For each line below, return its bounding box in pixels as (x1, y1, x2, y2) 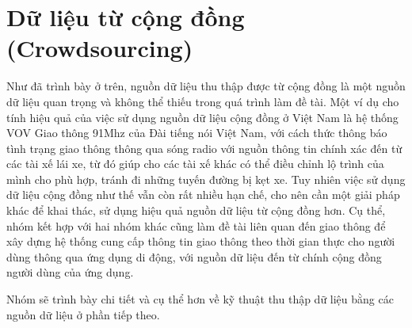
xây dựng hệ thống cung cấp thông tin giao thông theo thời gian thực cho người (6, 233, 395, 250)
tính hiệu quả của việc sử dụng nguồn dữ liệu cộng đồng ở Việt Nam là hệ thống (6, 109, 399, 125)
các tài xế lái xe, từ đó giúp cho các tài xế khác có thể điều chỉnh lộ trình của (6, 155, 384, 172)
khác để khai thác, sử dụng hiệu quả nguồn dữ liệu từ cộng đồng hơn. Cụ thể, (6, 202, 386, 219)
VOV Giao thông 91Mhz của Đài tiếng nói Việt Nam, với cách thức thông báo (6, 124, 387, 141)
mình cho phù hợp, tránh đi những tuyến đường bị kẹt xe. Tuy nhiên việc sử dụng (6, 170, 406, 187)
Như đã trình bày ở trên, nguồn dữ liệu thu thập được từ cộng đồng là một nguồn (6, 78, 406, 94)
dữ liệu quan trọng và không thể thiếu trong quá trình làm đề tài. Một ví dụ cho (6, 93, 399, 109)
